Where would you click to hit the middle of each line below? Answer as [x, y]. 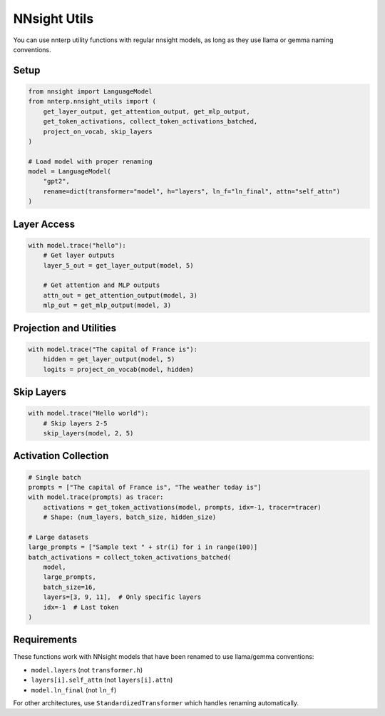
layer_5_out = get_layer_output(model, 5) [118, 265]
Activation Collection [61, 456]
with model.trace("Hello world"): [88, 413]
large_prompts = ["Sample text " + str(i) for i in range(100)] [143, 547]
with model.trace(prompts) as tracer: [96, 497]
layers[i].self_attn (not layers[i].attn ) [102, 680]
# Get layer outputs [79, 256]
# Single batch [55, 477]
